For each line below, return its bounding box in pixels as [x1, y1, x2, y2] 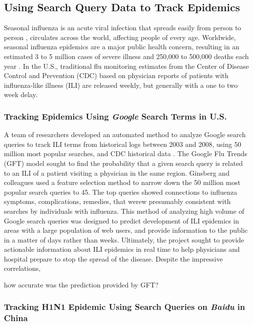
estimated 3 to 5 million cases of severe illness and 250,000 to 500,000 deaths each [4, 51, 249, 61]
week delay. [4, 89, 38, 100]
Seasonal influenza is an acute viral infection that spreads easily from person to [4, 22, 241, 33]
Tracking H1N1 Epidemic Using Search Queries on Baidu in [4, 300, 245, 312]
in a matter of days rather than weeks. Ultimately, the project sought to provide [4, 234, 244, 244]
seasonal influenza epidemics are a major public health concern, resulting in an [4, 41, 239, 52]
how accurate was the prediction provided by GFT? [4, 280, 159, 290]
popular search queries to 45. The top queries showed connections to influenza [4, 186, 237, 197]
